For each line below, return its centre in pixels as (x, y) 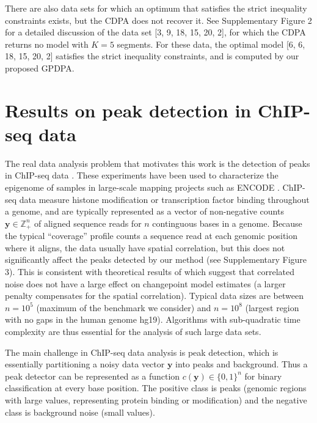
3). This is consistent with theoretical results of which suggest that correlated (150, 272)
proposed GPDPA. (40, 68)
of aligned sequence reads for (88, 223)
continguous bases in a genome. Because (227, 223)
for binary (263, 376)
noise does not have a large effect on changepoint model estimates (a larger (145, 283)
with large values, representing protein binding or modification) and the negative (156, 400)
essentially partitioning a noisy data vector (85, 364)
